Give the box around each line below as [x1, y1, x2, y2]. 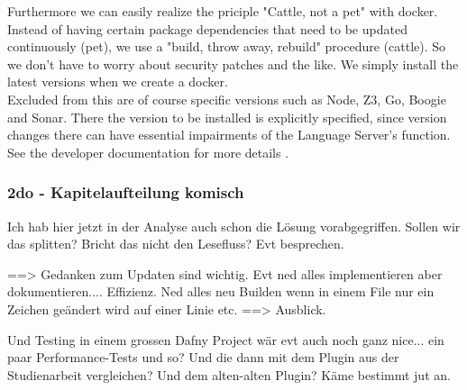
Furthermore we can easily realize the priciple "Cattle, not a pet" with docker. [7, 2, 438, 20]
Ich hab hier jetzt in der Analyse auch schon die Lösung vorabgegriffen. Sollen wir [7, 216, 461, 235]
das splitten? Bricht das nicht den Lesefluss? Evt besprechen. [7, 234, 344, 253]
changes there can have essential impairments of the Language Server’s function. [7, 125, 451, 144]
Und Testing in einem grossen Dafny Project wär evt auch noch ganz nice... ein [7, 330, 444, 349]
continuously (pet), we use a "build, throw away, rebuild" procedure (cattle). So [7, 37, 446, 56]
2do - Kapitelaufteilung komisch [7, 181, 244, 204]
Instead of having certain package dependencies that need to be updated [7, 19, 407, 38]
